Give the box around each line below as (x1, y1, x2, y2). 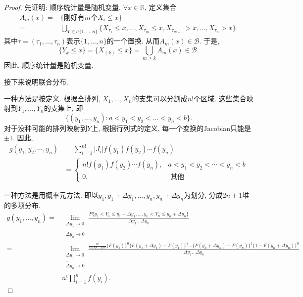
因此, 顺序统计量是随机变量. (4, 60, 94, 70)
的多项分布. (4, 200, 41, 210)
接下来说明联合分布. (4, 76, 68, 86)
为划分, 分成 (184, 190, 223, 200)
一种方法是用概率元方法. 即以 (4, 190, 99, 200)
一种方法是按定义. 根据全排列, (4, 93, 101, 103)
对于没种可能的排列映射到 (4, 123, 87, 133)
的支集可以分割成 (132, 93, 188, 103)
